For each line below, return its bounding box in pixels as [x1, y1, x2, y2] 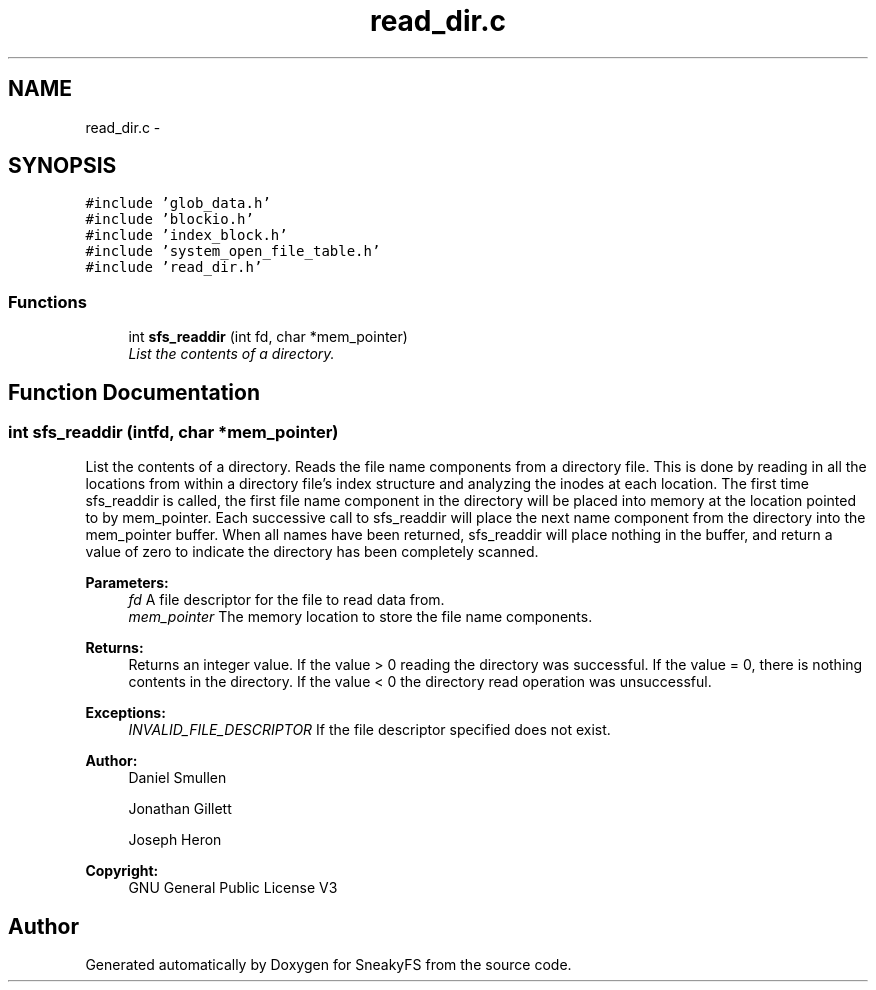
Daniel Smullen [128, 769, 227, 787]
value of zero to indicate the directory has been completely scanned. [85, 543, 539, 561]
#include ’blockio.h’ [85, 211, 254, 228]
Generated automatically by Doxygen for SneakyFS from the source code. [85, 956, 572, 974]
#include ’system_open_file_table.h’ [85, 243, 381, 260]
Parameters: [85, 574, 169, 592]
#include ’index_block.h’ [85, 227, 288, 244]
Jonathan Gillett [128, 800, 232, 818]
